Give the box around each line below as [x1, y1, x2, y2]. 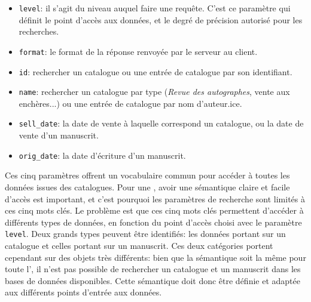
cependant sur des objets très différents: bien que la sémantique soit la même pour [5, 251, 306, 263]
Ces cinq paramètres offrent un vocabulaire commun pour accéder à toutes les [5, 169, 290, 181]
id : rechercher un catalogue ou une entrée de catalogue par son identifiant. [19, 65, 292, 78]
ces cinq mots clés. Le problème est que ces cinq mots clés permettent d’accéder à [5, 204, 304, 217]
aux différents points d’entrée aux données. [5, 286, 162, 298]
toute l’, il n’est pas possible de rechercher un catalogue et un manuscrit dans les [5, 263, 301, 275]
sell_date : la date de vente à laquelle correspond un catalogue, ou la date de [19, 117, 304, 130]
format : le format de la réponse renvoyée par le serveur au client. [19, 45, 258, 57]
